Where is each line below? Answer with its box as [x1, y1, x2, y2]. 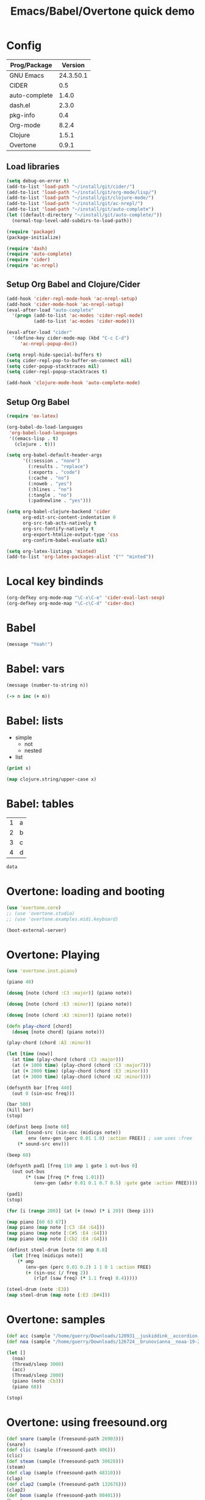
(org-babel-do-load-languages [6, 424, 84, 430]
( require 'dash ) [6, 245, 48, 251]
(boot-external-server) [6, 927, 67, 934]
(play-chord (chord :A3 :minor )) [6, 1040, 92, 1046]
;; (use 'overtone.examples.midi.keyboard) [6, 916, 119, 922]
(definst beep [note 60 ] [6, 1124, 70, 1130]
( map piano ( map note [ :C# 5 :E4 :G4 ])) [6, 1230, 108, 1236]
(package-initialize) [6, 234, 62, 240]
